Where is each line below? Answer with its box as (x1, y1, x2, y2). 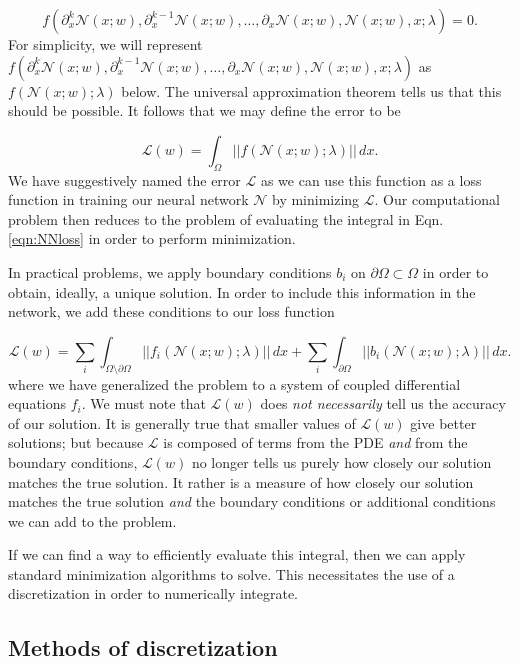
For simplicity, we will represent (8, 34, 203, 54)
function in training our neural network (8, 189, 249, 210)
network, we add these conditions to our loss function (8, 301, 335, 322)
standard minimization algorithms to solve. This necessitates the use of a (8, 563, 455, 584)
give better (410, 412, 477, 433)
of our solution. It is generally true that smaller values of (8, 412, 356, 433)
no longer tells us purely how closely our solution (191, 451, 492, 472)
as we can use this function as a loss (260, 169, 482, 190)
